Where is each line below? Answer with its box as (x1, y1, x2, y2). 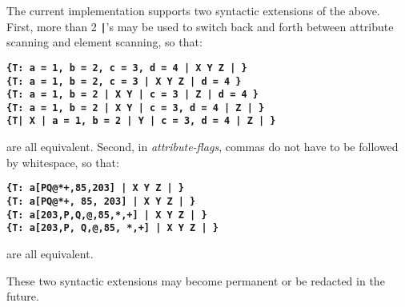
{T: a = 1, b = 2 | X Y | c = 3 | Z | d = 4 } (6, 89, 259, 101)
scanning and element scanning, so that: (6, 34, 202, 50)
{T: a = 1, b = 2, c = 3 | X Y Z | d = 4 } (6, 75, 242, 87)
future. (6, 288, 39, 305)
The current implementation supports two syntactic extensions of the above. (6, 2, 380, 18)
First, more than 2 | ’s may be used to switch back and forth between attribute (6, 18, 394, 34)
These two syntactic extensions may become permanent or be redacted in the (6, 272, 385, 289)
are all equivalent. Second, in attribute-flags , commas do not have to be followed (6, 138, 399, 155)
